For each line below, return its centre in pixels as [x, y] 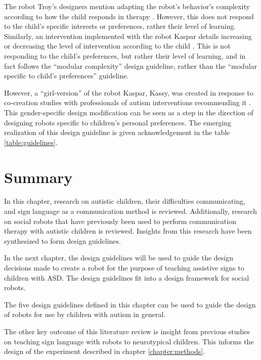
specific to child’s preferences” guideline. [67, 76]
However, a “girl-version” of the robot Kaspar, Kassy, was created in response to [129, 92]
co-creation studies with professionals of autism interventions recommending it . [128, 102]
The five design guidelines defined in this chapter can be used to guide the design [130, 304]
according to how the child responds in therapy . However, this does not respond [129, 16]
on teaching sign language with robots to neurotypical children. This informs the [129, 341]
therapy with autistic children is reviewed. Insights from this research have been [128, 231]
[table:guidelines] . [31, 142]
